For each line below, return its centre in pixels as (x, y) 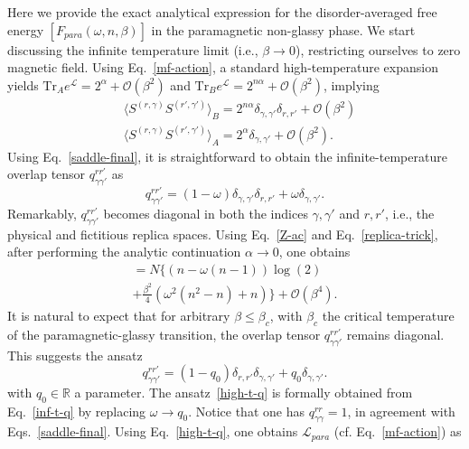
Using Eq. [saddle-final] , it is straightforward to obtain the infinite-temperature (227, 156)
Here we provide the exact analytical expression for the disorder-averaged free (222, 12)
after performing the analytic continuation (124, 252)
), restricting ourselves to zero (378, 49)
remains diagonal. (395, 334)
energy (26, 29)
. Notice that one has (246, 411)
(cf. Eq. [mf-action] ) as (398, 431)
